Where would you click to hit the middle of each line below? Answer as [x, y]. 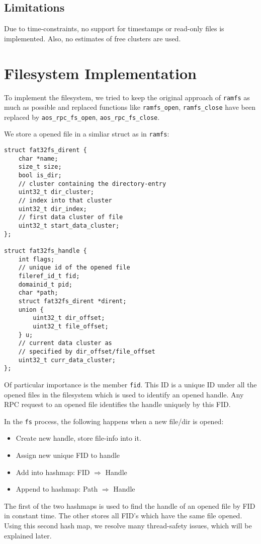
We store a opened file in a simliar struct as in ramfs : [87, 134]
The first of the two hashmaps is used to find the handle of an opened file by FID [130, 505]
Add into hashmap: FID [53, 472]
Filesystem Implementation [100, 73]
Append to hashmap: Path [57, 489]
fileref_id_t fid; [49, 276]
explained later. [28, 535]
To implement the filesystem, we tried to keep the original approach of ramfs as [127, 97]
